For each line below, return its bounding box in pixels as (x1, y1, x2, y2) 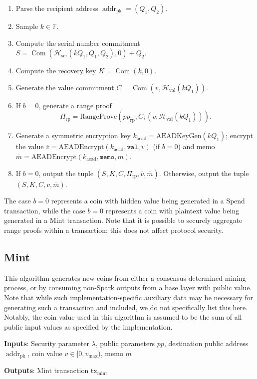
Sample (15, 21, 38, 31)
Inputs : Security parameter (4, 338, 89, 349)
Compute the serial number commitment (15, 37, 140, 48)
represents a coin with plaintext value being (105, 205, 240, 215)
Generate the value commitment (15, 82, 114, 92)
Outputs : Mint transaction (4, 365, 89, 376)
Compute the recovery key (15, 65, 96, 76)
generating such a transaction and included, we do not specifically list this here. (4, 302, 248, 312)
